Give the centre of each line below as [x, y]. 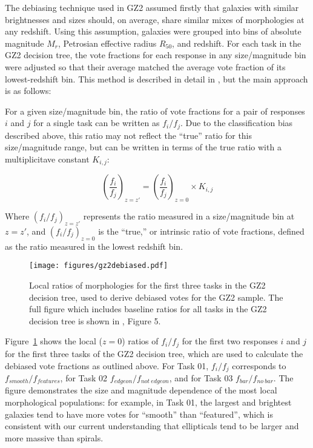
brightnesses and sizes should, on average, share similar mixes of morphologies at [155, 19]
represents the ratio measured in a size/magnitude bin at [189, 216]
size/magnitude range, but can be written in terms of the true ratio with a [143, 147]
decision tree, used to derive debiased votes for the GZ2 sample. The [156, 297]
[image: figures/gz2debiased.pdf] [99, 266]
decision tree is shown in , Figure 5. [95, 320]
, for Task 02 [84, 377]
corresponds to [259, 365]
